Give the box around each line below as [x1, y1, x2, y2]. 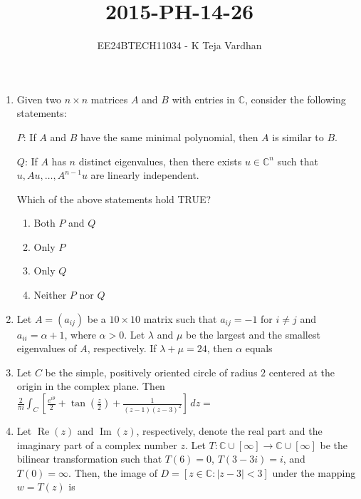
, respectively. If [87, 341, 157, 356]
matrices [90, 91, 128, 106]
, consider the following [245, 91, 346, 106]
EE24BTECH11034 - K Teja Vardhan [97, 38, 262, 53]
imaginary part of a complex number [16, 437, 177, 452]
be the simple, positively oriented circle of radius [45, 364, 258, 379]
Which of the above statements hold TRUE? [16, 191, 211, 206]
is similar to [272, 129, 324, 144]
